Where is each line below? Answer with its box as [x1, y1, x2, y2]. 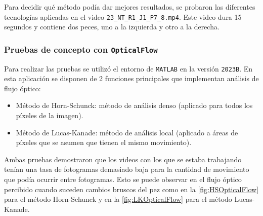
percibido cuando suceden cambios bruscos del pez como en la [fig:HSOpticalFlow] [4, 184, 259, 194]
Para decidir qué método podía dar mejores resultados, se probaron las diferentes [4, 2, 255, 12]
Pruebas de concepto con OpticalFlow [4, 43, 158, 55]
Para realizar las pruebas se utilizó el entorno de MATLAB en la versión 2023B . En [4, 63, 253, 74]
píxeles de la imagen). [16, 110, 83, 121]
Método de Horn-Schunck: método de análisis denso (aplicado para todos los [16, 100, 253, 111]
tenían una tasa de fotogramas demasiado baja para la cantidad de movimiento [4, 164, 249, 174]
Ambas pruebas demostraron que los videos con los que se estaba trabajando [4, 154, 242, 164]
